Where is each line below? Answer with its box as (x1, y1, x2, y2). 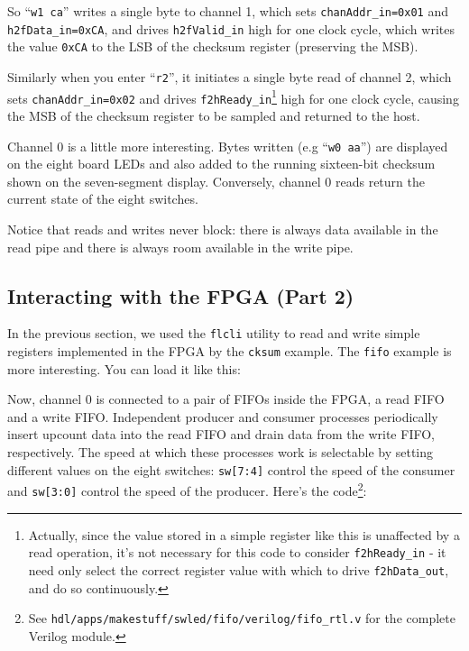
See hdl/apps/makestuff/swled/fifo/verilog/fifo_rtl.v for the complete (28, 609, 455, 628)
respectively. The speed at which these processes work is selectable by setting (7, 443, 434, 462)
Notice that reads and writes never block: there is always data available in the (7, 219, 438, 238)
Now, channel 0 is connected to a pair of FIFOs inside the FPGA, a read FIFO (7, 390, 445, 408)
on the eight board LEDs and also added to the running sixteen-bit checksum (7, 154, 436, 173)
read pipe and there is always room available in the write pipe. (7, 237, 354, 256)
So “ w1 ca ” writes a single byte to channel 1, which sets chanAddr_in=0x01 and (7, 2, 448, 20)
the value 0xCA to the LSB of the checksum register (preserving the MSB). (7, 37, 418, 56)
